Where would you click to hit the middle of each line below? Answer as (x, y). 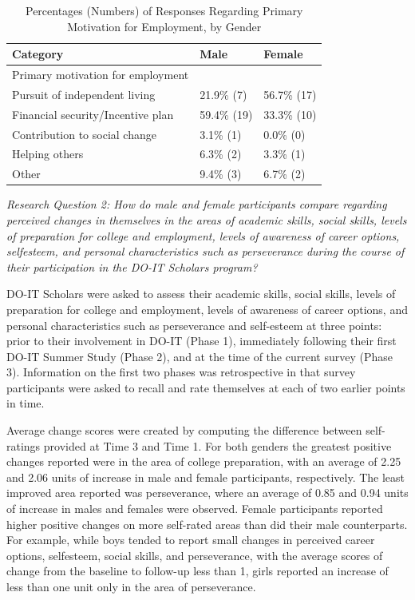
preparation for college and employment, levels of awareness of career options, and (207, 309)
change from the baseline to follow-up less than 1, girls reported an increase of (198, 571)
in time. (26, 403)
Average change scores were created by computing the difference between (184, 430)
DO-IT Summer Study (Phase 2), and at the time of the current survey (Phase (200, 356)
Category (38, 54)
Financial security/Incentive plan (93, 114)
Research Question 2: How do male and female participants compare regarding (197, 204)
